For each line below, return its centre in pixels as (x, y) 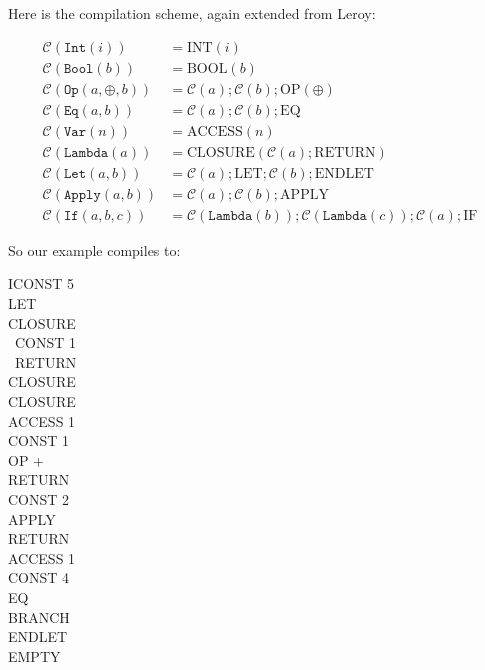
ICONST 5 (41, 283)
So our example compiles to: (94, 249)
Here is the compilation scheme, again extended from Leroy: (192, 13)
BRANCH (39, 616)
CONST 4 (39, 577)
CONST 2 (39, 499)
